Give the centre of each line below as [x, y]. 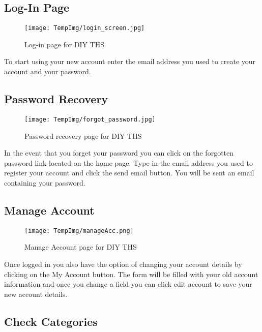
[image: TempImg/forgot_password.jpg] [90, 119]
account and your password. [48, 71]
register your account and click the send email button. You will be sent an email [129, 173]
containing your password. [45, 182]
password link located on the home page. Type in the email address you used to [128, 162]
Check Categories [51, 321]
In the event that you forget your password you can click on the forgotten [119, 153]
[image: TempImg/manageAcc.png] [79, 231]
